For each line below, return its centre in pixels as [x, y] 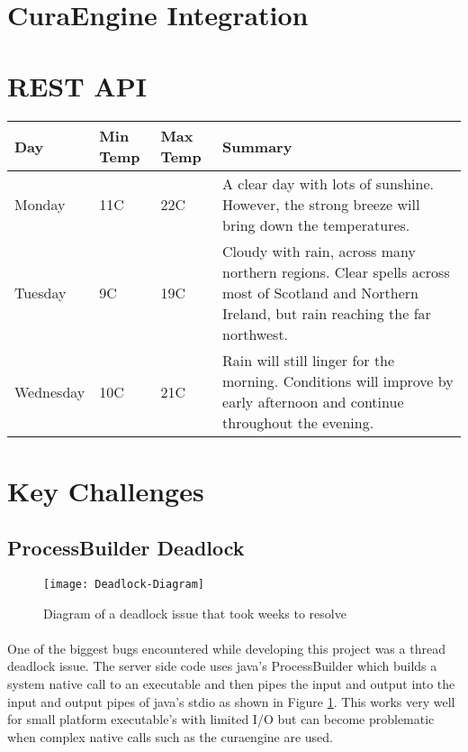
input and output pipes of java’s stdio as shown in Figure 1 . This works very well [231, 701]
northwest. [256, 335]
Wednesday [50, 391]
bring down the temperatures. [316, 225]
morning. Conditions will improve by [338, 381]
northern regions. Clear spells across [336, 272]
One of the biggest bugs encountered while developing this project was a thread [226, 648]
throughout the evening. [298, 423]
